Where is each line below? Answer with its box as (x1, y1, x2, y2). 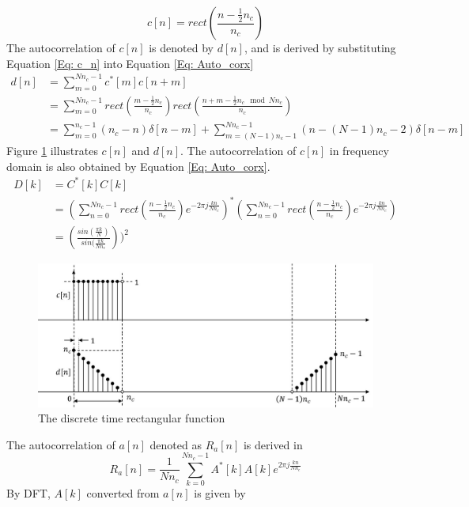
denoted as (149, 436, 202, 452)
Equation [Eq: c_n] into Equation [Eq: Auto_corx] (6, 55, 254, 71)
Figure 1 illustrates (6, 142, 98, 158)
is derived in (243, 436, 303, 452)
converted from (86, 484, 160, 501)
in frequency (329, 142, 389, 158)
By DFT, (6, 484, 51, 501)
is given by (194, 484, 246, 501)
